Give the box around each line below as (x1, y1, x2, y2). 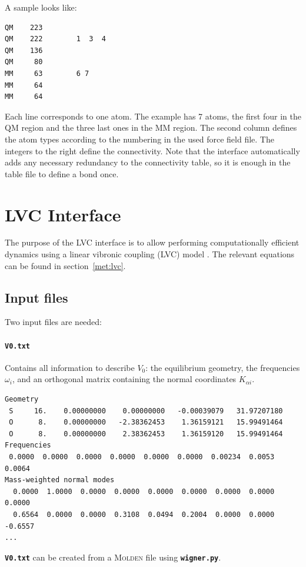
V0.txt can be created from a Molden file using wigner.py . (5, 551, 221, 563)
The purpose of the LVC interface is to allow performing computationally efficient (5, 236, 300, 248)
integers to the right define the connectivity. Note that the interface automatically (5, 144, 300, 157)
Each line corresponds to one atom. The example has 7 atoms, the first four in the (5, 110, 301, 122)
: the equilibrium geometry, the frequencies (145, 361, 300, 373)
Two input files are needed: (5, 316, 102, 328)
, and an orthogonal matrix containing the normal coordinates (12, 373, 237, 385)
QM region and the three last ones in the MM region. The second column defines (5, 121, 297, 134)
